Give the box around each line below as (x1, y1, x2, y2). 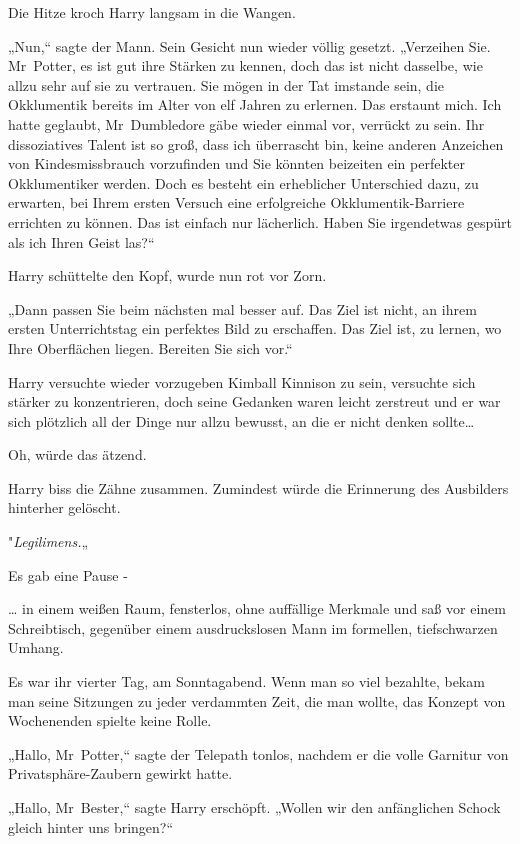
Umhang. (8, 637, 64, 658)
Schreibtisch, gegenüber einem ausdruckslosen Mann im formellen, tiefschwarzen (8, 617, 498, 638)
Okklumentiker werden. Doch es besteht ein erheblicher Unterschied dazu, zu (8, 172, 479, 193)
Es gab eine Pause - (8, 564, 128, 585)
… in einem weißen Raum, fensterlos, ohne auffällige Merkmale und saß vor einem (8, 598, 506, 619)
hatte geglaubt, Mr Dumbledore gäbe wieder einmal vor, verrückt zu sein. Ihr (8, 113, 485, 134)
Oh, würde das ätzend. (8, 444, 147, 465)
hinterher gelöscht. (8, 497, 121, 518)
